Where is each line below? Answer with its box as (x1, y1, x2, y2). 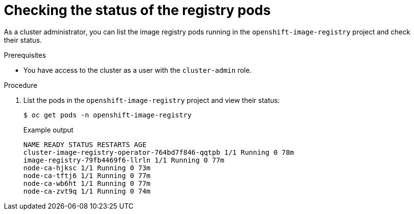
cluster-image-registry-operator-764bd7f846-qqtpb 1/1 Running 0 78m (23, 148, 294, 156)
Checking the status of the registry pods (4, 2, 271, 18)
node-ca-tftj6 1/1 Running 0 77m (23, 171, 151, 180)
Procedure (4, 81, 37, 89)
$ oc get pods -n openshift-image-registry (23, 111, 192, 119)
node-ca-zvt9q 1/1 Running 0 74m (23, 187, 151, 195)
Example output (23, 125, 73, 134)
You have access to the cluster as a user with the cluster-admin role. (23, 66, 252, 74)
